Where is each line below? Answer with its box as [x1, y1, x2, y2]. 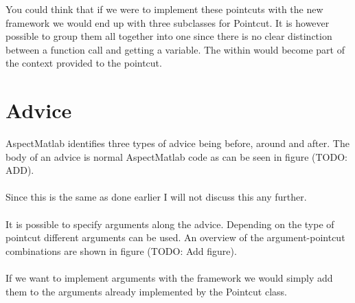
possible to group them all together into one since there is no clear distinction [5, 29, 332, 43]
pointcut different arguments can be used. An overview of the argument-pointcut [5, 230, 345, 245]
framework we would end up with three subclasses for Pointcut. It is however [5, 15, 330, 30]
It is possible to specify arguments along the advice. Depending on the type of [5, 216, 334, 231]
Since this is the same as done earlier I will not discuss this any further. [5, 190, 307, 204]
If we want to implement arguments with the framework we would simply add [5, 271, 333, 285]
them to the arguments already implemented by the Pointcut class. [5, 284, 287, 298]
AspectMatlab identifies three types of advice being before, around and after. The [5, 136, 350, 150]
